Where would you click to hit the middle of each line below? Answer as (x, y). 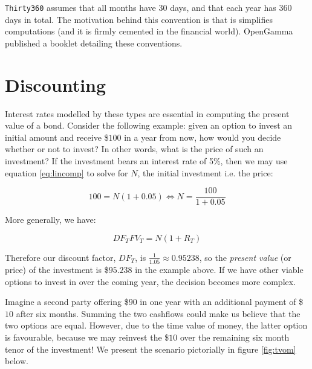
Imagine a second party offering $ (67, 302)
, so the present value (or (245, 257)
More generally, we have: (50, 220)
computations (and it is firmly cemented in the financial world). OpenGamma (149, 31)
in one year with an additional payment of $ (222, 302)
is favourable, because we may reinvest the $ (87, 337)
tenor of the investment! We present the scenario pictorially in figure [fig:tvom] (151, 349)
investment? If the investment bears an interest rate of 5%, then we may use (146, 160)
